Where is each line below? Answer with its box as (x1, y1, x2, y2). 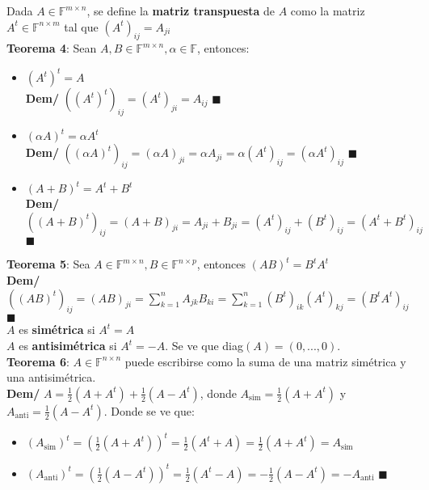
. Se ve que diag (165, 337, 244, 354)
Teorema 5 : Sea (6, 256, 90, 272)
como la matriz (290, 2, 365, 19)
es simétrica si (19, 321, 95, 338)
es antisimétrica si (19, 337, 117, 354)
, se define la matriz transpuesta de (86, 2, 275, 19)
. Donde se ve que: (103, 402, 195, 419)
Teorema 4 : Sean (6, 40, 97, 57)
